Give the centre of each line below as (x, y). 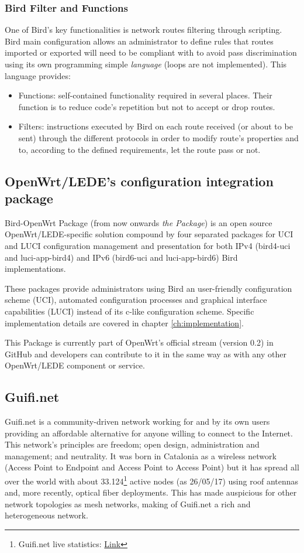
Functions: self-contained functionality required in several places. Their (145, 95)
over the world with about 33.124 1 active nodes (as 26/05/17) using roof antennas (152, 480)
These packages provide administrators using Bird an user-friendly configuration (148, 288)
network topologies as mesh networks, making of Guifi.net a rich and (128, 503)
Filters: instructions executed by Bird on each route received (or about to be (156, 126)
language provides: (38, 75)
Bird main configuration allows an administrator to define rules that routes (139, 41)
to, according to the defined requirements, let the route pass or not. (139, 149)
